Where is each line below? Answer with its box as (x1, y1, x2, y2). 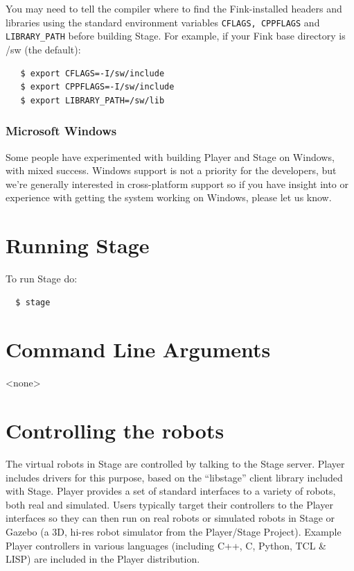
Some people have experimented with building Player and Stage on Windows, (6, 149, 335, 164)
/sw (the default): (6, 42, 81, 56)
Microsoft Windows (6, 122, 117, 139)
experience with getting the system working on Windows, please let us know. (6, 190, 332, 205)
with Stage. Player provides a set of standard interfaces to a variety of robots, (6, 484, 336, 498)
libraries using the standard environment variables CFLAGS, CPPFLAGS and (6, 15, 320, 29)
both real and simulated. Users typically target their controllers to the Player (6, 497, 333, 511)
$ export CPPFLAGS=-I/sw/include (20, 82, 175, 92)
